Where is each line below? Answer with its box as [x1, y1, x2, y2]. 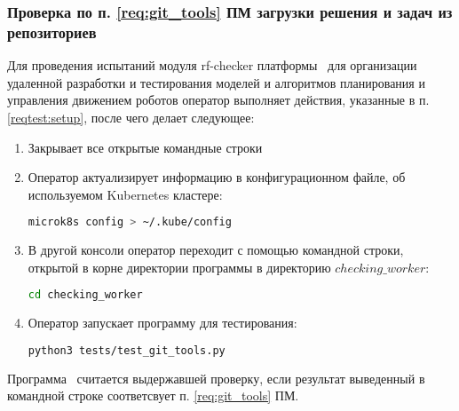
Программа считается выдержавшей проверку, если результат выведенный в [7, 368, 425, 387]
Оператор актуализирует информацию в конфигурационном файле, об [28, 168, 406, 186]
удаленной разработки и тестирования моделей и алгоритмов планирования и [7, 73, 425, 91]
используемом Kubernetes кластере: [28, 185, 223, 203]
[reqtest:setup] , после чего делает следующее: [7, 107, 255, 126]
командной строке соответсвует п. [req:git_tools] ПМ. [7, 386, 299, 405]
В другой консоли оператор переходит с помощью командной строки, [28, 241, 404, 259]
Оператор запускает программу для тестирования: [28, 313, 297, 332]
